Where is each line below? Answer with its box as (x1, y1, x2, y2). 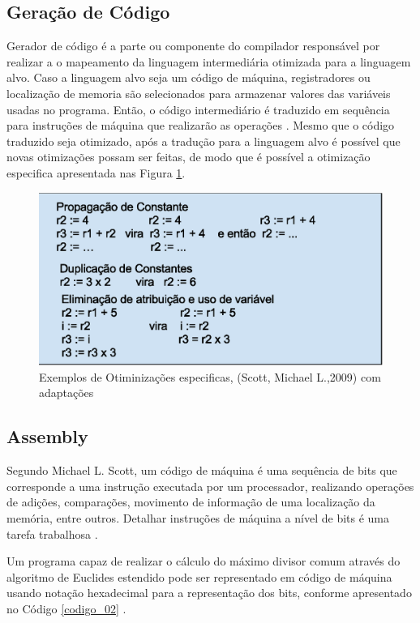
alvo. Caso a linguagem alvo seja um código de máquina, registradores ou (6, 69, 371, 86)
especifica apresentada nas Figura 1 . (6, 164, 186, 181)
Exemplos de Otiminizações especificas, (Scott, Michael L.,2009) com (39, 368, 381, 385)
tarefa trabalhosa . (6, 525, 98, 542)
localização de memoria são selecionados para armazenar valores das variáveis (6, 84, 391, 101)
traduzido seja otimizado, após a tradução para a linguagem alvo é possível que (6, 132, 401, 149)
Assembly (6, 424, 88, 449)
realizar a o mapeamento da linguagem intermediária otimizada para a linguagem (6, 53, 411, 70)
